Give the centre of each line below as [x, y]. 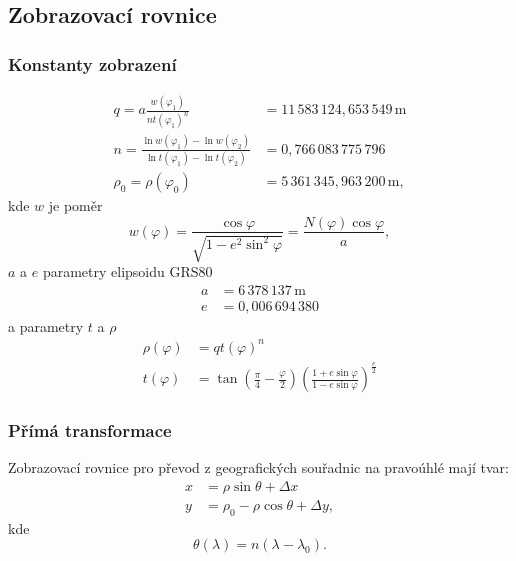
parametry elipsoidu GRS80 [127, 270]
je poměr [75, 204]
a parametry [46, 325]
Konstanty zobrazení [92, 63]
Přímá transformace [90, 430]
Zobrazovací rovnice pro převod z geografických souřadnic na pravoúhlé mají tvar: [258, 467]
